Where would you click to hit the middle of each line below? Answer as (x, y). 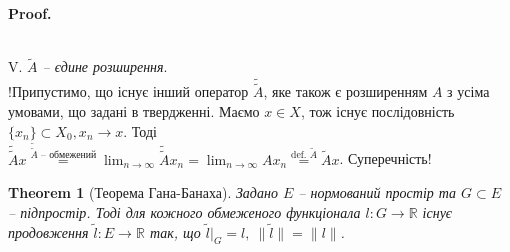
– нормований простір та (377, 192)
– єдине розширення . (105, 66)
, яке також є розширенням (345, 91)
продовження (48, 231)
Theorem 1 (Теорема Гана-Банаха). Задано (143, 192)
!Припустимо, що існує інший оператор (128, 91)
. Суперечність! (385, 158)
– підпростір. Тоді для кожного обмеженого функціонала (184, 211)
